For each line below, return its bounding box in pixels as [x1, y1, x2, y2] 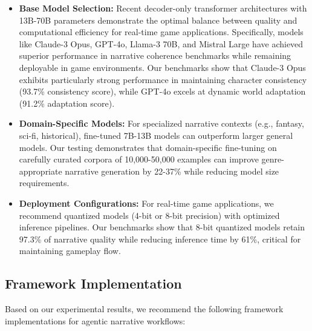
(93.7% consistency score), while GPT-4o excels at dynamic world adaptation [19, 85, 306, 98]
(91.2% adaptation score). [19, 96, 115, 109]
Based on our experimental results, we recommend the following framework [5, 303, 284, 315]
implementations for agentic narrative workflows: [5, 314, 186, 327]
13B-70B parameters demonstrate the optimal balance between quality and [19, 13, 297, 26]
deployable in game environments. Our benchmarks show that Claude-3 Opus [19, 61, 306, 73]
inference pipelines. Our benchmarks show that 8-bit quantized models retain [19, 221, 305, 233]
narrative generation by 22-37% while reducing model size [65, 164, 279, 177]
